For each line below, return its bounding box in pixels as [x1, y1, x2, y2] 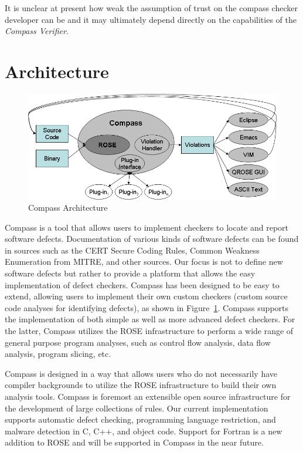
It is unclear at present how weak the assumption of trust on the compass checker [5, 2, 298, 14]
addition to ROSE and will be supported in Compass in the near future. [5, 436, 264, 448]
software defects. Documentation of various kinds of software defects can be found [5, 232, 299, 245]
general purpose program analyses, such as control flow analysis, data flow [5, 336, 271, 348]
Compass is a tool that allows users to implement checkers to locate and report [5, 221, 289, 233]
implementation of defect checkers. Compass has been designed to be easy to [5, 278, 280, 291]
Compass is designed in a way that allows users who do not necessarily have [5, 367, 278, 379]
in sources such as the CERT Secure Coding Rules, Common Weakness [5, 244, 260, 256]
